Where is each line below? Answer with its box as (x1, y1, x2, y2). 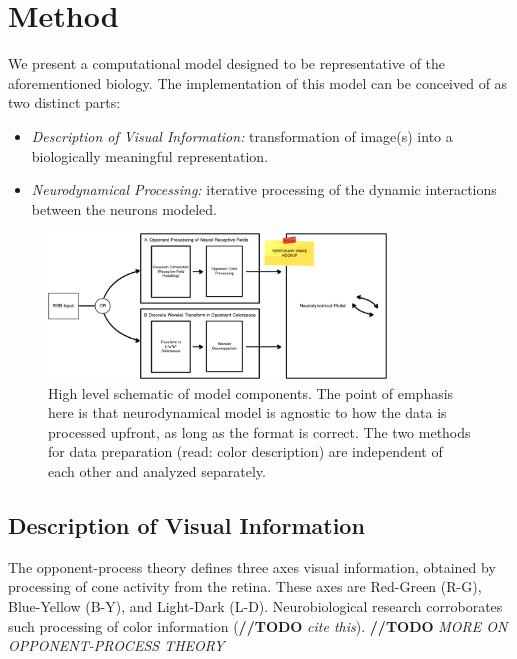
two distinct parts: (8, 92, 121, 113)
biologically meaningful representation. (31, 145, 269, 166)
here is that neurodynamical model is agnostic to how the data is (48, 402, 447, 423)
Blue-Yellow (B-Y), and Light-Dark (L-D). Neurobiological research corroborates (8, 595, 503, 616)
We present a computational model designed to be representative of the (8, 53, 446, 74)
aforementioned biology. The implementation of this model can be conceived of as (8, 72, 508, 93)
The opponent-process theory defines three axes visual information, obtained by (8, 556, 496, 577)
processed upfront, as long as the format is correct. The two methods (48, 421, 471, 442)
